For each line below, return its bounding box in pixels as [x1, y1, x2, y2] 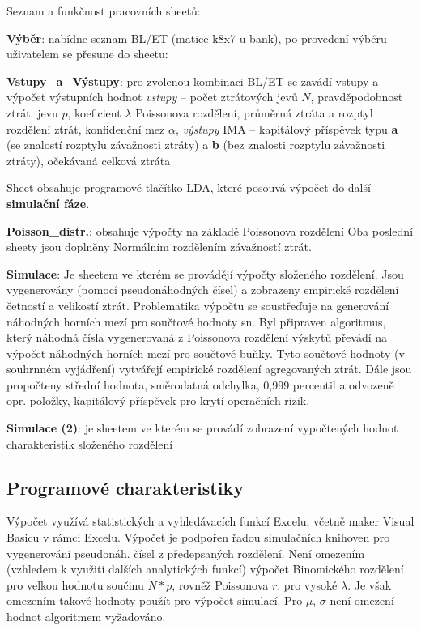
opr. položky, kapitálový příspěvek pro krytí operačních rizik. [6, 392, 310, 409]
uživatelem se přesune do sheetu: [6, 45, 168, 62]
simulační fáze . [6, 194, 90, 211]
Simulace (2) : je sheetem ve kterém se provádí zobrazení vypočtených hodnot [6, 419, 398, 436]
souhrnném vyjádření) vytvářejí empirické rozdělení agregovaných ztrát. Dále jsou [6, 360, 412, 377]
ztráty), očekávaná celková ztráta [6, 151, 171, 168]
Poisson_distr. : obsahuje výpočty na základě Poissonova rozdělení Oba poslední [6, 222, 414, 239]
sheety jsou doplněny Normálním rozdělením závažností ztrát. [6, 238, 312, 255]
